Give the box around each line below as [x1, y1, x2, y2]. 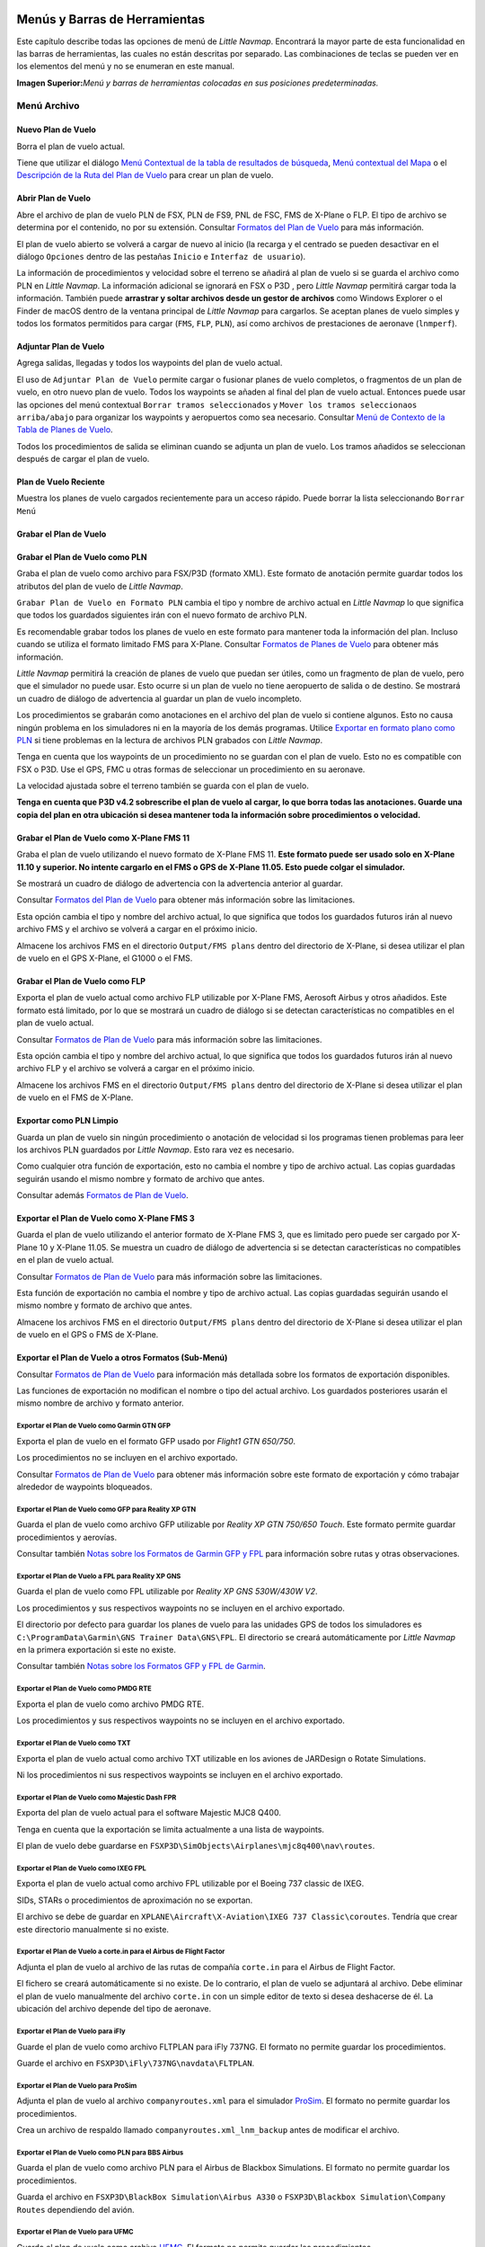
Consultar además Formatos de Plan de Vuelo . [16, 1190, 189, 1201]
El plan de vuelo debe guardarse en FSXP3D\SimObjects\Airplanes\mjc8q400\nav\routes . [16, 1841, 375, 1852]
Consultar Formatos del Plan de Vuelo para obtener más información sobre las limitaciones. [16, 894, 356, 905]
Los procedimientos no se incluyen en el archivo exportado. [16, 1452, 238, 1463]
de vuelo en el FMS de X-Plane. [16, 1092, 134, 1103]
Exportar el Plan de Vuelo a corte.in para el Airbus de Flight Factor [16, 1947, 225, 1957]
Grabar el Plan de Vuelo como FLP [16, 976, 146, 986]
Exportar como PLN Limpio [16, 1115, 119, 1126]
